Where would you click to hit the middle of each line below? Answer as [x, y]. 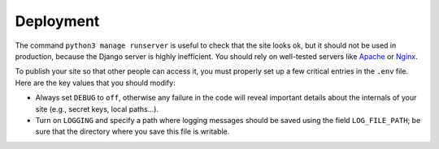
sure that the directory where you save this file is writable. [133, 132]
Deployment [57, 21]
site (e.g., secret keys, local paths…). [97, 109]
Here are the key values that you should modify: [95, 83]
